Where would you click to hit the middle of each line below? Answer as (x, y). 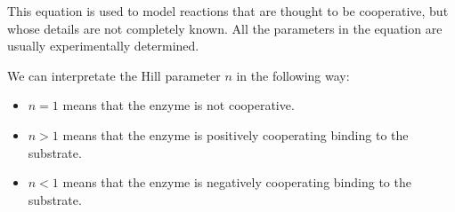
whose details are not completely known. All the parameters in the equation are (225, 28)
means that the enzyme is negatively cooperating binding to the (237, 182)
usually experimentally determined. (103, 46)
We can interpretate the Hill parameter (114, 75)
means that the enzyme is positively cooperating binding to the (236, 134)
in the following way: (293, 75)
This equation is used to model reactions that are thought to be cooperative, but (228, 11)
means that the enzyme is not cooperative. (179, 105)
